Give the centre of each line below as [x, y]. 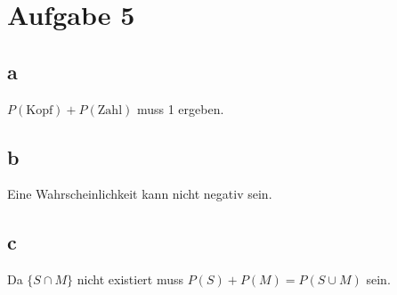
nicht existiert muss [130, 279]
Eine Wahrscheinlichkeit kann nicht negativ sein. [140, 194]
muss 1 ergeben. [180, 108]
